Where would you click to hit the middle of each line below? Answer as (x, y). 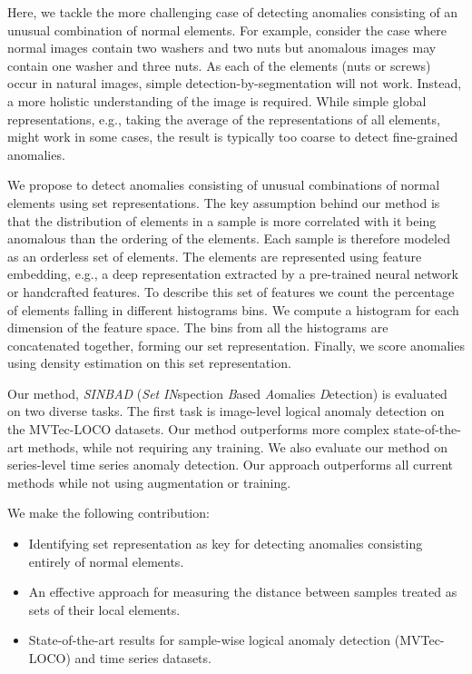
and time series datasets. (143, 658)
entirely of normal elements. (106, 561)
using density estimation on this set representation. (149, 363)
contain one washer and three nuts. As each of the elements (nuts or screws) (219, 65)
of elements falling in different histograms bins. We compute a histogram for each (233, 309)
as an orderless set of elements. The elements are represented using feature (215, 256)
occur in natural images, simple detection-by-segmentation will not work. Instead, (235, 83)
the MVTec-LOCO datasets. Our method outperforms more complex (198, 429)
